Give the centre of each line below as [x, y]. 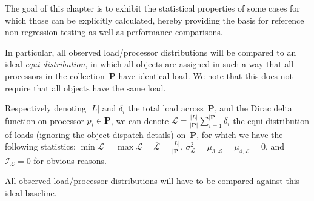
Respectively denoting [46, 108]
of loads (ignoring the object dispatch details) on [95, 134]
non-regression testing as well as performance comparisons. [114, 32]
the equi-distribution [271, 120]
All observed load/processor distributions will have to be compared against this [152, 181]
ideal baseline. [31, 192]
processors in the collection [55, 75]
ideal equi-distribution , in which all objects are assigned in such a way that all [149, 64]
